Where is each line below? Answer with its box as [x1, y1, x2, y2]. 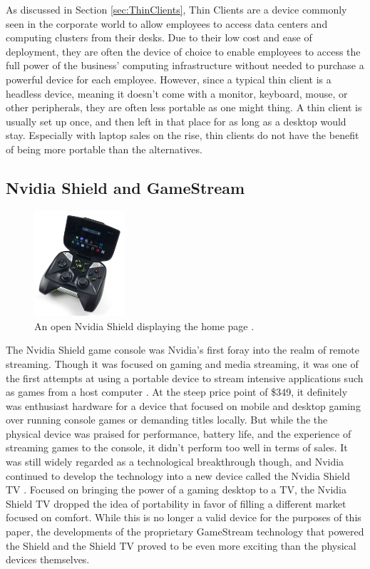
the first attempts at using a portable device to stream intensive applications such [6, 370, 364, 385]
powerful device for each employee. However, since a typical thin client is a [6, 71, 332, 86]
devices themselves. [6, 552, 90, 567]
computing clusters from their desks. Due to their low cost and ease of [6, 30, 312, 45]
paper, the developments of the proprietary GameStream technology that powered [6, 524, 364, 539]
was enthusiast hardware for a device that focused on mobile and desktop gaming [6, 398, 361, 413]
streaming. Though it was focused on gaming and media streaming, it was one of [6, 356, 359, 371]
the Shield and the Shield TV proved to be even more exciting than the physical [6, 538, 356, 553]
